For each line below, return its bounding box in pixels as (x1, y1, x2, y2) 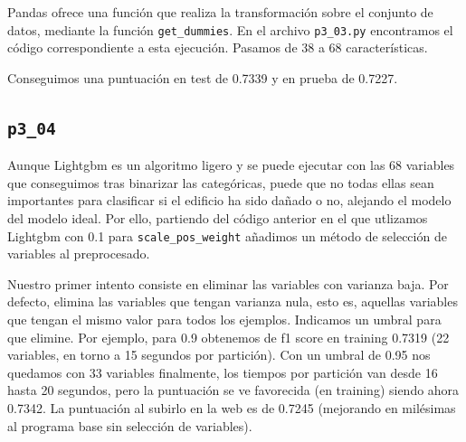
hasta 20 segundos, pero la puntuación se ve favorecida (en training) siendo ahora (7, 381, 460, 400)
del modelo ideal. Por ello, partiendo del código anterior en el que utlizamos (7, 209, 428, 227)
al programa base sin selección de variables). (7, 416, 252, 435)
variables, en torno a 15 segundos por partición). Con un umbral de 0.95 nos (7, 345, 431, 364)
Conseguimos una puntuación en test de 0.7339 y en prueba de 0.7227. (7, 68, 398, 87)
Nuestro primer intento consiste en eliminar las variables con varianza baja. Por (7, 274, 449, 293)
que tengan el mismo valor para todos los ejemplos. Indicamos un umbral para (7, 310, 442, 329)
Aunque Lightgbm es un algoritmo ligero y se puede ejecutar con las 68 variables (7, 155, 455, 174)
